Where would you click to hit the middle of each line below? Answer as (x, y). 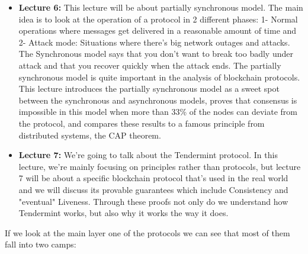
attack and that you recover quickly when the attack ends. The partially (150, 65)
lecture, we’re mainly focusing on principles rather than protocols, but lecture (160, 166)
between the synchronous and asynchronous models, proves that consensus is (158, 100)
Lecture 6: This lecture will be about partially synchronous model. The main (161, 7)
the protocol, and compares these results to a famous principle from (142, 123)
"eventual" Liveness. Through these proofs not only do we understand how (153, 201)
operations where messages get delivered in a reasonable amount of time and (158, 30)
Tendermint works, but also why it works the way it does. (123, 213)
